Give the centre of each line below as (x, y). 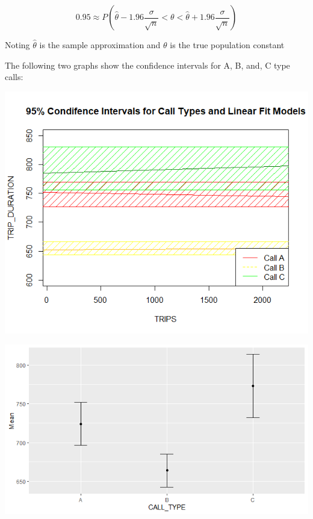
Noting (17, 45)
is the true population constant (227, 45)
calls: (14, 77)
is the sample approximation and (100, 45)
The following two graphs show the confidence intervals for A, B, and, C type (147, 65)
